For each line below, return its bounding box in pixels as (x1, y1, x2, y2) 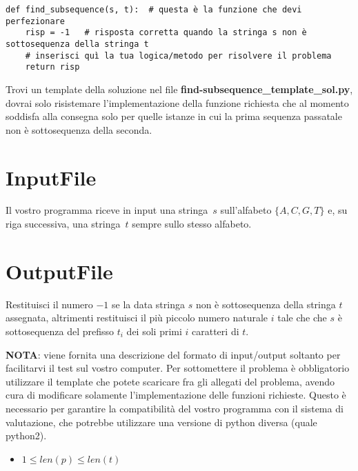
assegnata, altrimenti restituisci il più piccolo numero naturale (6, 310, 268, 325)
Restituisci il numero (6, 297, 93, 311)
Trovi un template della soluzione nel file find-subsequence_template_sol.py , (6, 81, 353, 96)
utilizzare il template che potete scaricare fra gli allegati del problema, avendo (6, 374, 335, 388)
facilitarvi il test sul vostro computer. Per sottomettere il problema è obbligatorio (6, 361, 350, 375)
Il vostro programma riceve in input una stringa (6, 203, 208, 217)
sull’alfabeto (220, 203, 272, 217)
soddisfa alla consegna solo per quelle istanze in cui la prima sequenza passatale (6, 109, 342, 123)
